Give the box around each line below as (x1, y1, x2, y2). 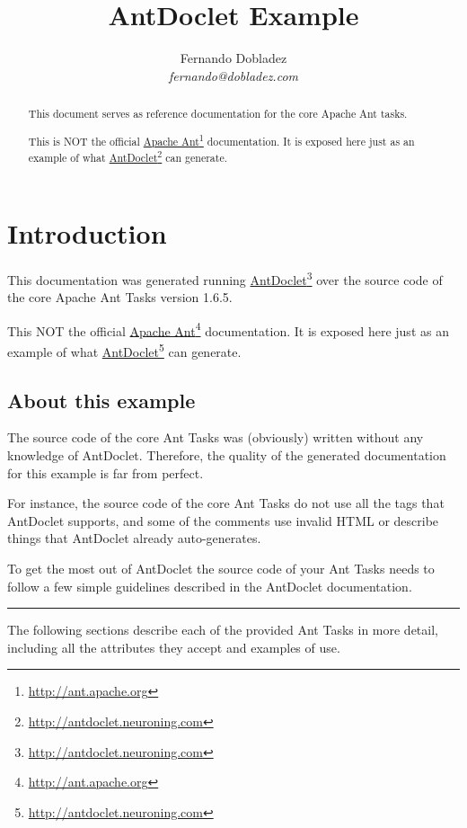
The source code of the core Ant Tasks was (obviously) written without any (7, 428, 424, 447)
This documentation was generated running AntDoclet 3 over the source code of (7, 267, 443, 289)
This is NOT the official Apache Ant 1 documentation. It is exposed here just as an (28, 130, 415, 148)
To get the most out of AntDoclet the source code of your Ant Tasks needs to (7, 558, 435, 577)
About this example (7, 386, 196, 414)
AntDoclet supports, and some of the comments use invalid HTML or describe (7, 511, 439, 530)
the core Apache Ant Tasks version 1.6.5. (7, 288, 233, 307)
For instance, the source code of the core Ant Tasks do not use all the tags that (7, 494, 445, 512)
